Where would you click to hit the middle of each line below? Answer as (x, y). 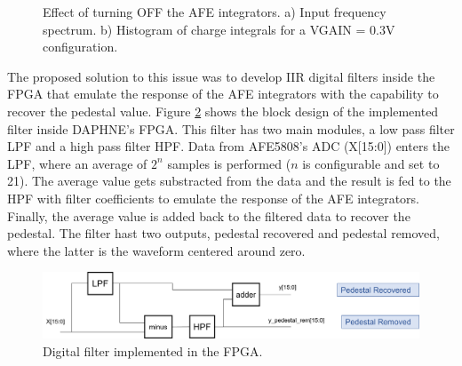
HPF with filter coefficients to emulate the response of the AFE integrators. (213, 198)
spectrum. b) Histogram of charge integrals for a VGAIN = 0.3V (219, 29)
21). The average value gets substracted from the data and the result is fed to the (229, 181)
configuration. (80, 47)
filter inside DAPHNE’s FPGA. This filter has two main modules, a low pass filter (231, 128)
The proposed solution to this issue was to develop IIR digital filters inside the (221, 76)
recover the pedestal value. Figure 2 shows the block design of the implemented (223, 111)
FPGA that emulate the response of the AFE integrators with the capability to (223, 94)
